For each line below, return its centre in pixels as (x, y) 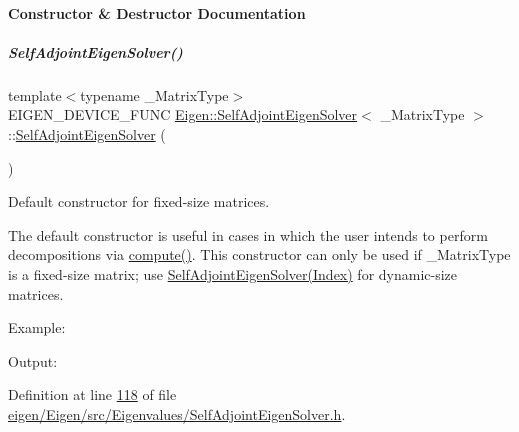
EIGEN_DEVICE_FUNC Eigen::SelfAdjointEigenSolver (183, 114)
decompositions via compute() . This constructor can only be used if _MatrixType (259, 254)
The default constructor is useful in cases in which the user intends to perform (248, 234)
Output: (33, 360)
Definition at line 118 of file (92, 394)
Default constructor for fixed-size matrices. (139, 201)
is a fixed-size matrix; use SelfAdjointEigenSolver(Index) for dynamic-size (233, 273)
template (35, 94)
